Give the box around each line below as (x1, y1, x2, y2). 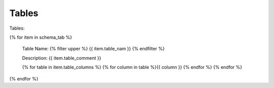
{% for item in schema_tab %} (9, 34, 72, 40)
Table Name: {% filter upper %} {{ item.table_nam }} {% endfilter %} (22, 46, 165, 52)
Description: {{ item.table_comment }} (22, 55, 101, 61)
